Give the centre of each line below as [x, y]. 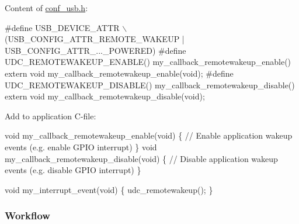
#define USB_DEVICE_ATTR [62, 27]
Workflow [27, 216]
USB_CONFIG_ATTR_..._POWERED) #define [95, 50]
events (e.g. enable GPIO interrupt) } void [81, 147]
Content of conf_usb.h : [46, 8]
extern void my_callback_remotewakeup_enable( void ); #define [119, 73]
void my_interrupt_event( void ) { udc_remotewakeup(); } [109, 189]
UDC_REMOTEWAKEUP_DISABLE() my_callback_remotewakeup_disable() [150, 85]
